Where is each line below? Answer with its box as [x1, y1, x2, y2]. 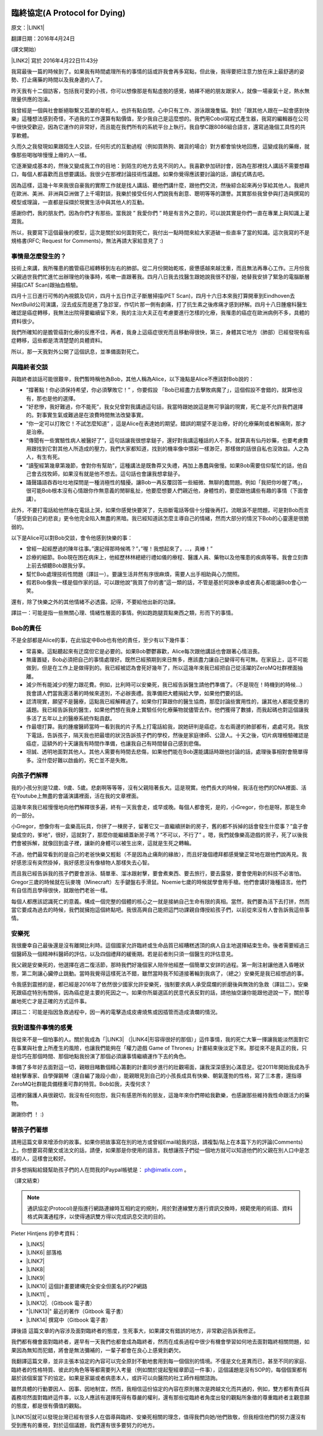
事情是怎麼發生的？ [11, 252, 67, 260]
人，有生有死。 [26, 453, 63, 461]
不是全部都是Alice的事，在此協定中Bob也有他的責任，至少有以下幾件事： [11, 636, 191, 644]
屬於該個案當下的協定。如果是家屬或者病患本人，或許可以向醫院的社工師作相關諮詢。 [11, 1374, 221, 1381]
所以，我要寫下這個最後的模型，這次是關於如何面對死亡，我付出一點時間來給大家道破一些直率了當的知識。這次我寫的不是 [11, 228, 310, 236]
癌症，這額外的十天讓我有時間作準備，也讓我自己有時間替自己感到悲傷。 [26, 740, 205, 747]
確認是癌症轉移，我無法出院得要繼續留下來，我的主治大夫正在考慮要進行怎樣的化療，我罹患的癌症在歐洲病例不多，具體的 [11, 309, 310, 316]
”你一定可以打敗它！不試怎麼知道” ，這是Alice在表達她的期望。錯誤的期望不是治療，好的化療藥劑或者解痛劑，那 [26, 420, 301, 427]
